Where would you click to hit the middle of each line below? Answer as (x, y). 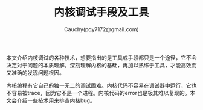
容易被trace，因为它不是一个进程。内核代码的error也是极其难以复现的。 (101, 93)
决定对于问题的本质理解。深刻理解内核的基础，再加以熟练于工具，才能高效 (99, 65)
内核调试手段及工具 (101, 12)
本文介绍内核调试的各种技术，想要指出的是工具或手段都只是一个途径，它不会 (101, 57)
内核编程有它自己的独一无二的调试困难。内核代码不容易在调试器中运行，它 (99, 85)
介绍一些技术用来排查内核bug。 (56, 100)
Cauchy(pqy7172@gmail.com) (101, 29)
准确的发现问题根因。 (38, 72)
